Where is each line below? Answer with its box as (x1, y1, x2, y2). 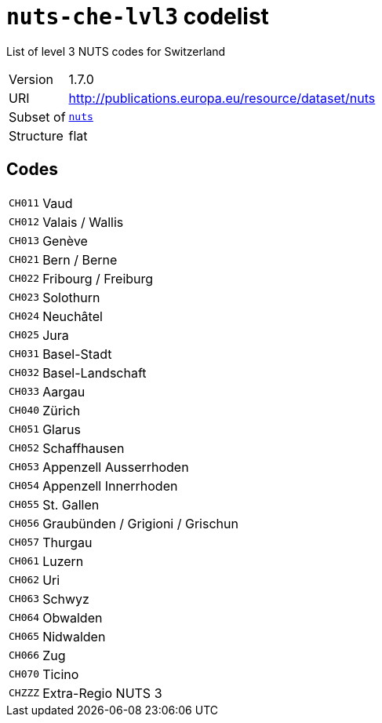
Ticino (42, 666, 79, 682)
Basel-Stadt (42, 345, 112, 362)
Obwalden (42, 609, 103, 626)
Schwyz (42, 590, 89, 607)
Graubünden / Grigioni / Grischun (42, 515, 238, 531)
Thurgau (42, 534, 93, 550)
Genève (42, 232, 88, 249)
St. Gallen (42, 496, 100, 513)
